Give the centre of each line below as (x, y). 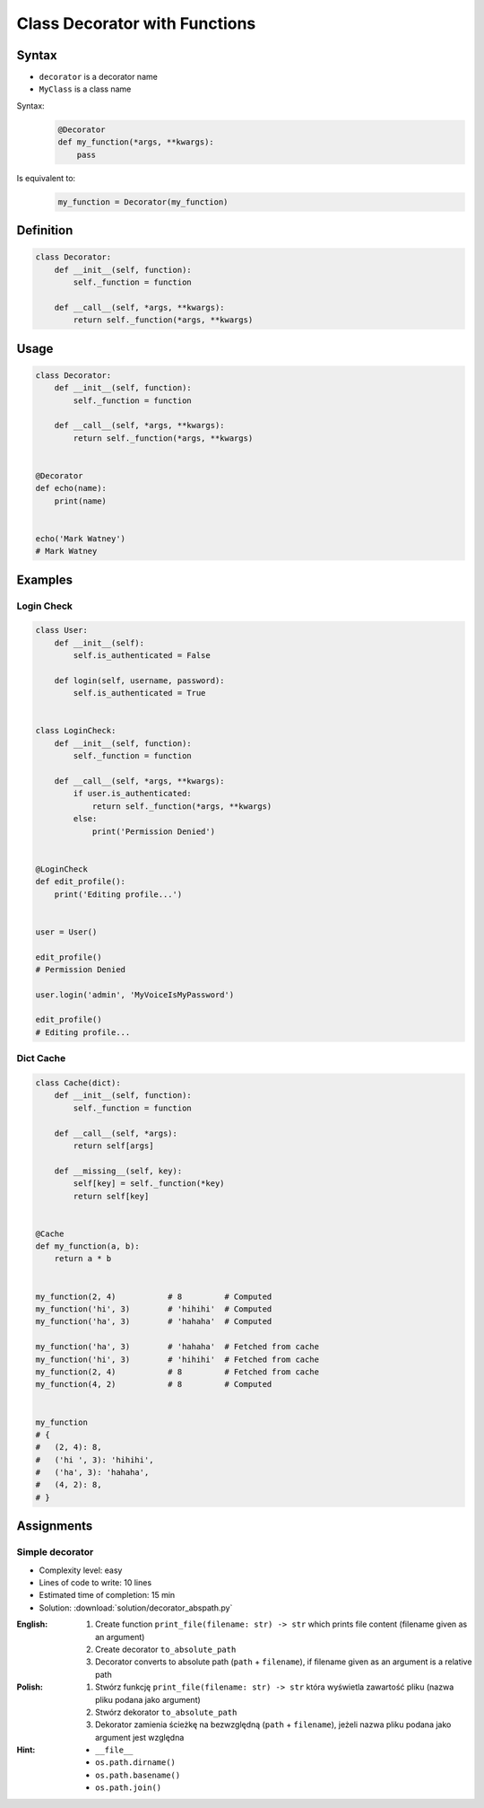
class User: (62, 630)
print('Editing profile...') (118, 894)
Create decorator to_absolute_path (166, 1649)
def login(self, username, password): (139, 680)
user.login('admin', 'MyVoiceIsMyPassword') (135, 995)
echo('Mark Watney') (80, 538)
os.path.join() (129, 1788)
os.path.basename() (138, 1775)
